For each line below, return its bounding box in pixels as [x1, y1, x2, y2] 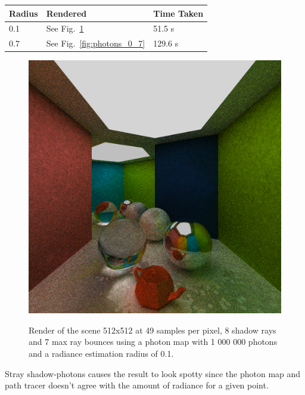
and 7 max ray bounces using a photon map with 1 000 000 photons [29, 335, 278, 348]
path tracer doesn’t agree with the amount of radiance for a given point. [5, 379, 269, 391]
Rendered [46, 7, 87, 19]
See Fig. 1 [46, 22, 84, 35]
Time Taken [153, 7, 204, 19]
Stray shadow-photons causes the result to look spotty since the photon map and [5, 367, 301, 379]
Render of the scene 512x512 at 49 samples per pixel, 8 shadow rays [29, 323, 276, 336]
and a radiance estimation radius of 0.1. [29, 347, 174, 360]
